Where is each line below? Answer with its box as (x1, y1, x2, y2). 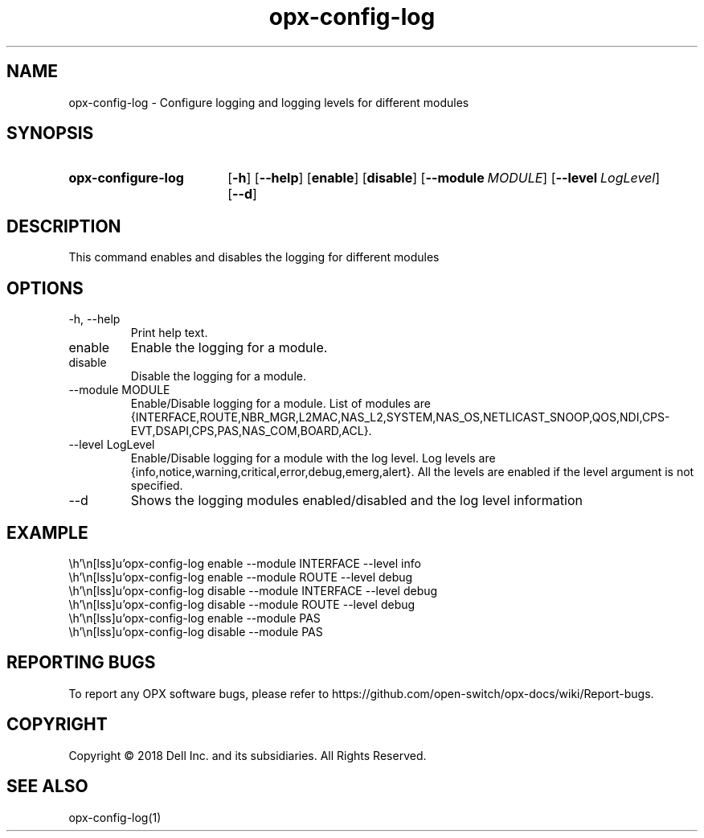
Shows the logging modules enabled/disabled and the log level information (130, 492, 583, 509)
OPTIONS (6, 277, 84, 298)
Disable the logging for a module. (130, 369, 306, 384)
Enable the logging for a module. (130, 339, 328, 356)
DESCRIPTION (6, 216, 121, 236)
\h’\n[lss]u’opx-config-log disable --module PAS (68, 624, 323, 639)
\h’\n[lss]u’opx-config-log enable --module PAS (68, 610, 321, 625)
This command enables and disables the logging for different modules (68, 250, 440, 265)
